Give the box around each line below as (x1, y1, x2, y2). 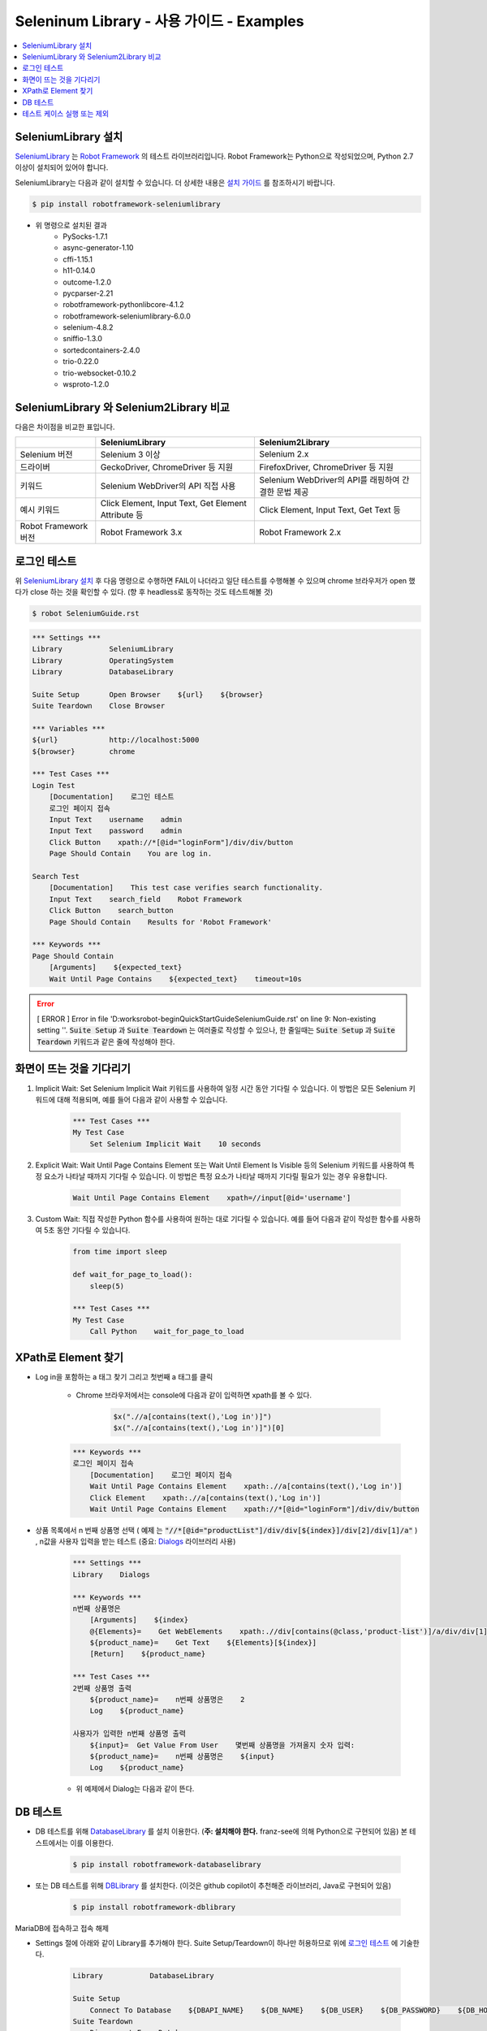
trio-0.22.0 (62, 357, 99, 366)
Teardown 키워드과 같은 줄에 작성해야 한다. (37, 1037, 175, 1046)
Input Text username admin (49, 815, 183, 825)
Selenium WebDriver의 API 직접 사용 (100, 480, 236, 492)
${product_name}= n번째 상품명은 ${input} (89, 1752, 275, 1760)
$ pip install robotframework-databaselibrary (72, 1860, 261, 1869)
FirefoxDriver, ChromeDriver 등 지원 (259, 461, 394, 473)
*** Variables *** (32, 724, 106, 733)
